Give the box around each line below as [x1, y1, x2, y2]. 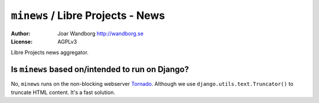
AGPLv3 [57, 38, 77, 45]
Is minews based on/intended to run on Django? [11, 65, 189, 75]
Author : [11, 30, 31, 37]
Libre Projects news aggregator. [11, 49, 89, 56]
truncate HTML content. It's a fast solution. [11, 89, 115, 96]
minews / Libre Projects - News [11, 9, 165, 22]
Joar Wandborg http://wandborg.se [57, 30, 144, 37]
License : [11, 38, 32, 45]
